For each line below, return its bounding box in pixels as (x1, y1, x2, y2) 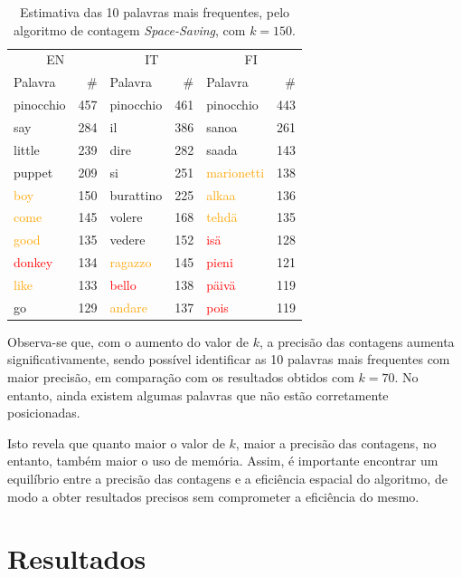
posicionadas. (7, 403, 80, 422)
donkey (14, 253, 53, 272)
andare (109, 297, 147, 316)
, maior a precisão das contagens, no (235, 433, 437, 452)
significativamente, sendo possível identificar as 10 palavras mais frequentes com (7, 350, 450, 369)
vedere (109, 230, 146, 249)
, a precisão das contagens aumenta (259, 332, 455, 351)
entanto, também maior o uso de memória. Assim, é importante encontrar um (7, 451, 438, 470)
